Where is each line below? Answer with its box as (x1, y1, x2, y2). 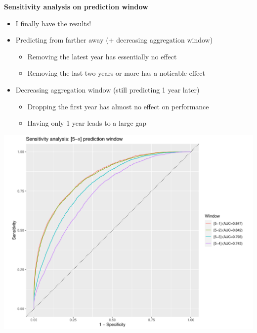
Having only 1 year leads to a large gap (27, 118, 147, 128)
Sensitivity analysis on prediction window (4, 1, 148, 11)
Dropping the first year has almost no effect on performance (27, 101, 209, 111)
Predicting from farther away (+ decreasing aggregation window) (15, 35, 213, 45)
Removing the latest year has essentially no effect (27, 51, 177, 61)
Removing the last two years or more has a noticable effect (27, 68, 206, 78)
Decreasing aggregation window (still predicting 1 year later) (15, 84, 200, 95)
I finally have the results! (15, 18, 91, 28)
